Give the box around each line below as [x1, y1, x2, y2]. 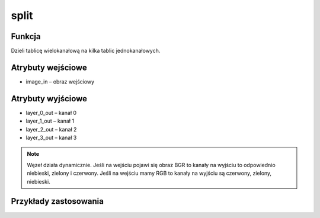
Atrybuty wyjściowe [11, 94, 88, 104]
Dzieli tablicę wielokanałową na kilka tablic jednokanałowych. [11, 47, 161, 54]
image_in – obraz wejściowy [25, 78, 95, 85]
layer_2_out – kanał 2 [25, 126, 77, 133]
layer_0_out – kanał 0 [25, 109, 77, 116]
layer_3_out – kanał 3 [25, 134, 77, 142]
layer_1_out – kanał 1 [25, 117, 74, 124]
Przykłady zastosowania [11, 196, 104, 207]
